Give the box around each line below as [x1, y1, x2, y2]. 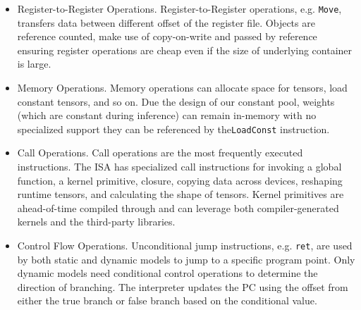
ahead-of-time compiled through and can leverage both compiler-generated [17, 200, 339, 215]
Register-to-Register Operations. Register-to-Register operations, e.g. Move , [17, 1, 342, 15]
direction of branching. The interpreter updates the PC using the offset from [17, 279, 348, 294]
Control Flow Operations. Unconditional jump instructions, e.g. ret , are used [17, 238, 353, 253]
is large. [17, 56, 51, 71]
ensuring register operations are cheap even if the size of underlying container [17, 42, 353, 57]
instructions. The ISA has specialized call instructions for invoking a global [17, 159, 342, 174]
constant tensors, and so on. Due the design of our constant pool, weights [17, 94, 335, 108]
